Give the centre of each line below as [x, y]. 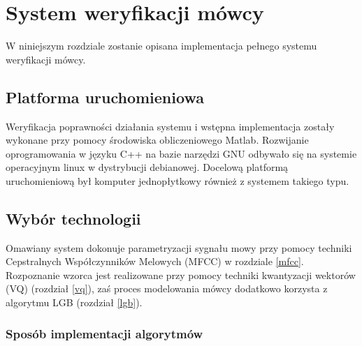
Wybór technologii [73, 218]
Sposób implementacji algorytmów [104, 333]
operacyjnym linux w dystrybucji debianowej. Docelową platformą [147, 167]
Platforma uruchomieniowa [105, 97]
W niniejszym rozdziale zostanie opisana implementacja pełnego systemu [161, 46]
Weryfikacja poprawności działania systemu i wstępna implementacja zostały [170, 126]
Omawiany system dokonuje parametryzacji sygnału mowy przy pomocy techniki [179, 247]
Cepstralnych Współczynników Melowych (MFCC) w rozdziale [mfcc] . [155, 261]
